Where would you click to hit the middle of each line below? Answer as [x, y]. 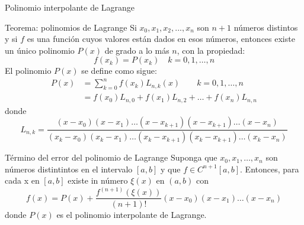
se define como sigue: [119, 71]
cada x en [22, 180]
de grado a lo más [137, 50]
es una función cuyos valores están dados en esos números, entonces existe [161, 39]
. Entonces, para [270, 169]
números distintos [266, 27]
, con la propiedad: [211, 50]
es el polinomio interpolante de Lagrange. [132, 214]
